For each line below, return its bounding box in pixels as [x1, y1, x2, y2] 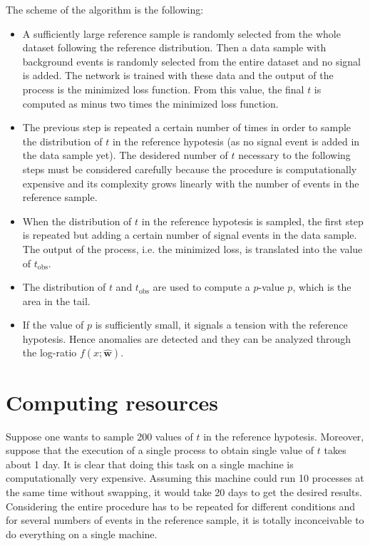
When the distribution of [22, 213, 132, 228]
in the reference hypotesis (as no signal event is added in [112, 133, 360, 148]
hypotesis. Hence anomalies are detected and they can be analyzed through [22, 331, 351, 346]
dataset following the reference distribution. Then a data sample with [22, 40, 327, 55]
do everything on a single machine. [6, 526, 158, 541]
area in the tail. [22, 293, 91, 308]
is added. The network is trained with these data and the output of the [22, 68, 334, 83]
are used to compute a [153, 279, 250, 294]
